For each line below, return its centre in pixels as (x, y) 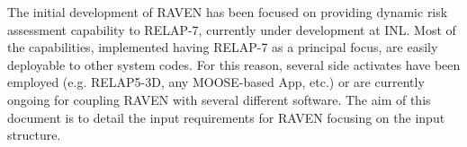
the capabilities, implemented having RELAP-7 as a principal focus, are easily (223, 47)
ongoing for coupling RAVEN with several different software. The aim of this (219, 99)
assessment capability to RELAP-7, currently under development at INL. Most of (232, 29)
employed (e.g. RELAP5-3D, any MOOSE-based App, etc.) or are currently (216, 82)
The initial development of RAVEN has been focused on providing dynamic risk (228, 12)
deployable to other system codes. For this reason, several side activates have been (234, 64)
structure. (34, 135)
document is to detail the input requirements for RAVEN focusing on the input (226, 117)
